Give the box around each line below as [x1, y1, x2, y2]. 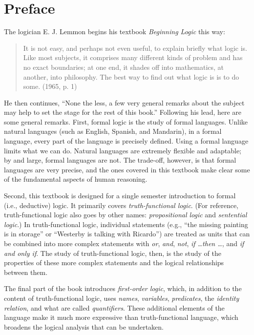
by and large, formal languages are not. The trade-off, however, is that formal [4, 155, 236, 165]
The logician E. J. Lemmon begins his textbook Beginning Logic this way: [4, 26, 225, 37]
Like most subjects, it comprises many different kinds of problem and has [23, 52, 243, 63]
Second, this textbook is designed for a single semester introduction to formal [4, 190, 236, 201]
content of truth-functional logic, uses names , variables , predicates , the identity [4, 293, 239, 303]
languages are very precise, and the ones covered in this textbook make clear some [4, 164, 250, 174]
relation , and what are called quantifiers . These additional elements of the [4, 302, 225, 313]
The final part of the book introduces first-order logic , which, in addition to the [4, 283, 242, 293]
